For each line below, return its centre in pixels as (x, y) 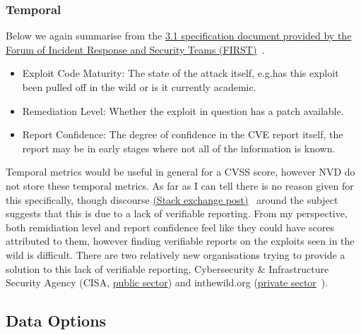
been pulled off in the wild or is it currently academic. (139, 87)
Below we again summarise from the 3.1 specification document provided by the (179, 36)
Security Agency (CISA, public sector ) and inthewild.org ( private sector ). (167, 282)
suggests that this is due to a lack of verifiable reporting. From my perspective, (177, 213)
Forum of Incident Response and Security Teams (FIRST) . (135, 49)
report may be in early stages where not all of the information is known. (179, 148)
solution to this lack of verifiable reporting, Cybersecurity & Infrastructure (167, 268)
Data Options (56, 321)
